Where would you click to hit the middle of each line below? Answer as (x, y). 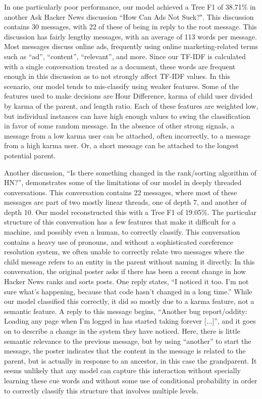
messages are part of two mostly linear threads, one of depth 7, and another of (125, 202)
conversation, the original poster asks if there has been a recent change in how (125, 271)
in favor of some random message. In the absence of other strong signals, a (119, 126)
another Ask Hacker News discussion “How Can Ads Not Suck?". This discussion (129, 16)
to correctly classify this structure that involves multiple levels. (101, 390)
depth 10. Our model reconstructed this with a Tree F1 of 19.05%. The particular (130, 212)
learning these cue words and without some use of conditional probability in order (131, 380)
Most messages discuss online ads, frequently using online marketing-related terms (131, 46)
